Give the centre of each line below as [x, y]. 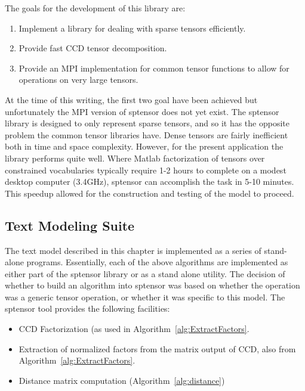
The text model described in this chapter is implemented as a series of [133, 250]
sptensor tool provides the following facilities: [87, 308]
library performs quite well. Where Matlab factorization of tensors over [135, 158]
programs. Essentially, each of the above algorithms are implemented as [157, 262]
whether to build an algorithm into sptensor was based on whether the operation [152, 285]
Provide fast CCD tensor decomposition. [93, 48]
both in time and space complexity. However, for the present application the [144, 146]
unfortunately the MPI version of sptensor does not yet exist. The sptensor [142, 111]
